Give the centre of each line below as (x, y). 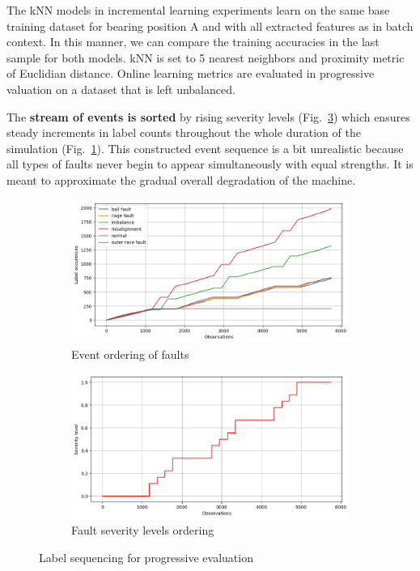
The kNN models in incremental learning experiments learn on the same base (198, 10)
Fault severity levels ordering (143, 530)
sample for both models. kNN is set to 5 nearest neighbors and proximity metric (206, 57)
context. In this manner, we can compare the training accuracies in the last (193, 42)
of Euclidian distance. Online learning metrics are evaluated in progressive (191, 73)
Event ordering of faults (130, 354)
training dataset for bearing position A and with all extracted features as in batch (210, 26)
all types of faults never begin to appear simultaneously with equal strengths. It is (210, 164)
